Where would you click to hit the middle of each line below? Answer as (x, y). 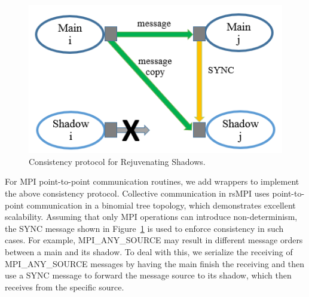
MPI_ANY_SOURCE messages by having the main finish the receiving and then (155, 263)
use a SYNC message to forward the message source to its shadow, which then (148, 275)
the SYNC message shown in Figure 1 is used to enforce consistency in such (144, 228)
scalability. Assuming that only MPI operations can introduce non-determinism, (151, 217)
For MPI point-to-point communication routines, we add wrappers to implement (152, 181)
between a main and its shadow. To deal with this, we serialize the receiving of (149, 252)
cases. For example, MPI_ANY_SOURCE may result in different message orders (154, 240)
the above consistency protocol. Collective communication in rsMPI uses (137, 193)
